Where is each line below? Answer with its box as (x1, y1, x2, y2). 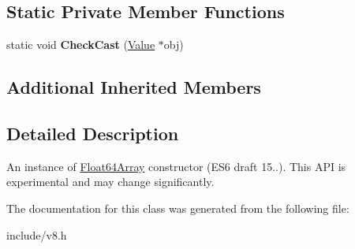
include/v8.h (6, 226, 67, 243)
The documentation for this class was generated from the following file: (6, 199, 349, 216)
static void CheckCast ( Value (6, 36, 155, 53)
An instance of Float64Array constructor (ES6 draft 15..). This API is (6, 158, 346, 174)
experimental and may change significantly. (6, 173, 215, 190)
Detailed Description (6, 121, 179, 145)
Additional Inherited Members (6, 75, 261, 99)
